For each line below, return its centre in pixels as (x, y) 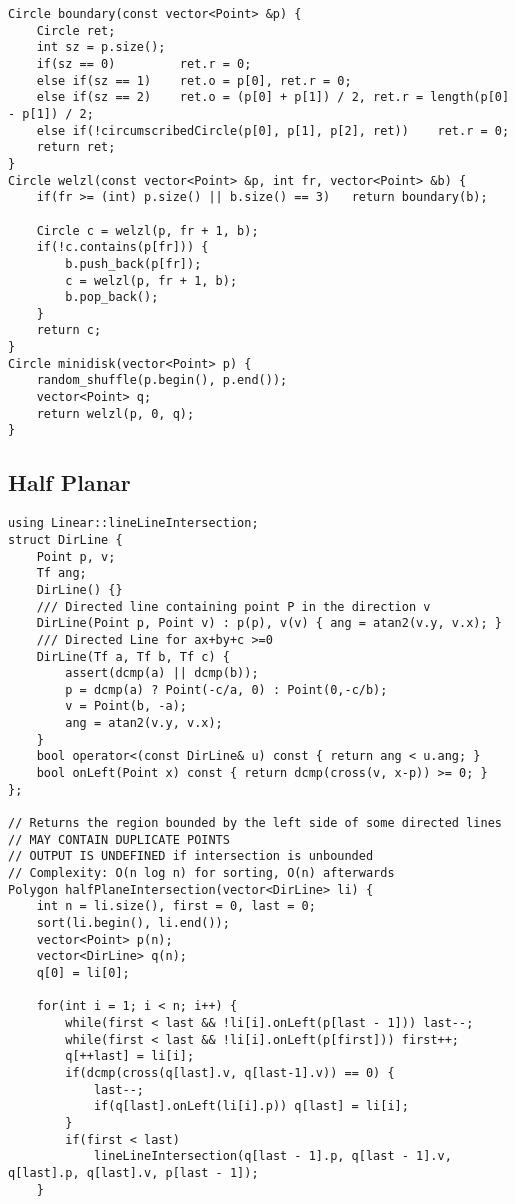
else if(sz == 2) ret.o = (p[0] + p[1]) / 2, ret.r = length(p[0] (273, 97)
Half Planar (69, 482)
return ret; (76, 147)
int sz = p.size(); (101, 47)
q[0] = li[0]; (83, 972)
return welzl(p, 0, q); (115, 413)
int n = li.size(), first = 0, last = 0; (176, 906)
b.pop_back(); (112, 297)
